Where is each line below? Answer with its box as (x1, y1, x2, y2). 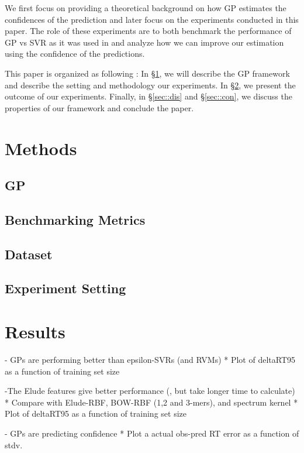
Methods (5, 136, 77, 160)
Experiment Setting (5, 279, 126, 297)
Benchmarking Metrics (5, 210, 146, 228)
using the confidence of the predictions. (5, 47, 145, 60)
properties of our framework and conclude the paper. (5, 101, 194, 114)
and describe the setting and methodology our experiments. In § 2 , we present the (5, 78, 296, 91)
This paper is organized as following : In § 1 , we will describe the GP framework (5, 67, 290, 79)
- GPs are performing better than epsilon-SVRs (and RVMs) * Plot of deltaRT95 (5, 353, 295, 365)
